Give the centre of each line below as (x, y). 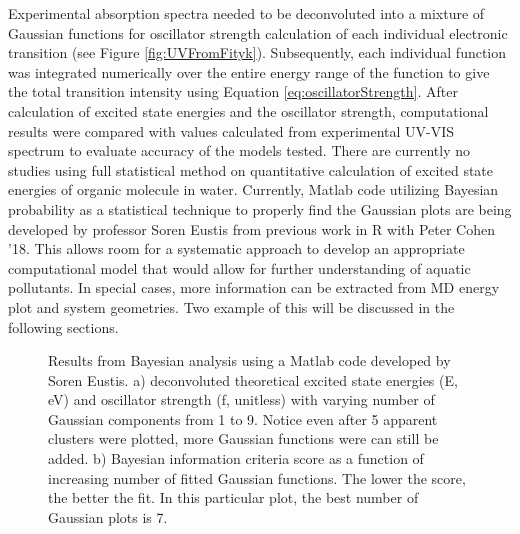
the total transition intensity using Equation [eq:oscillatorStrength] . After (233, 91)
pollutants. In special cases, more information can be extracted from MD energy (254, 287)
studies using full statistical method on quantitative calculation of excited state (251, 169)
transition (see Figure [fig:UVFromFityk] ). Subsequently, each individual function (257, 52)
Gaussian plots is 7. (108, 516)
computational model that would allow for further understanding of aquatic (239, 267)
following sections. (63, 326)
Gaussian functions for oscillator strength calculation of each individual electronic (258, 32)
